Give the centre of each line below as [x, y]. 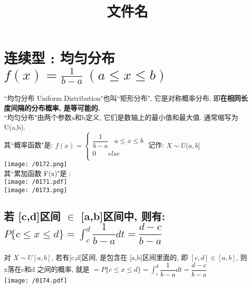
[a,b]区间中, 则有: [123, 216]
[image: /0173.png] [36, 190]
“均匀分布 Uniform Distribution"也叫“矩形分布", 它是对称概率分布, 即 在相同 [123, 98]
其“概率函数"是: [28, 145]
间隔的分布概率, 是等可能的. [55, 107]
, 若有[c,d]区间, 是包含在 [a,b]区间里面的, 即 [120, 257]
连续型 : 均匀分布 [60, 58]
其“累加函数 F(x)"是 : [38, 173]
